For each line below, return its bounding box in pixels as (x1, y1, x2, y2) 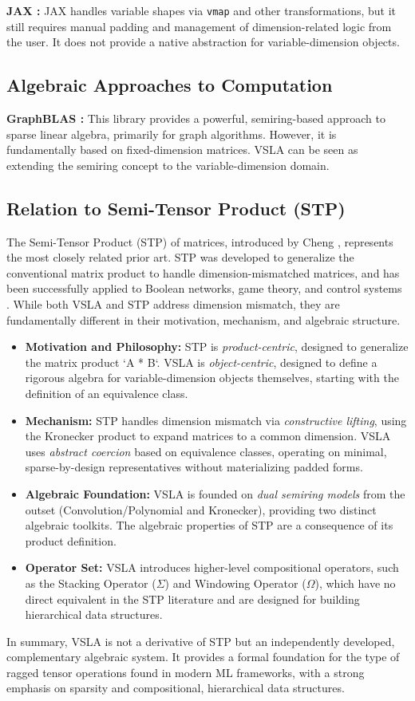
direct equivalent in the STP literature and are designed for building (25, 590, 360, 607)
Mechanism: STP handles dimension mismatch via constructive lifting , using (25, 412, 407, 428)
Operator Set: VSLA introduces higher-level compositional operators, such (25, 559, 399, 576)
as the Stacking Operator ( (25, 574, 156, 591)
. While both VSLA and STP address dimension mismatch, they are (6, 296, 340, 312)
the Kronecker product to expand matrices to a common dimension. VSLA (25, 427, 391, 444)
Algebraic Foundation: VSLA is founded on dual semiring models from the (25, 485, 405, 502)
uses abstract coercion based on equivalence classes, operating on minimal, (25, 443, 387, 459)
